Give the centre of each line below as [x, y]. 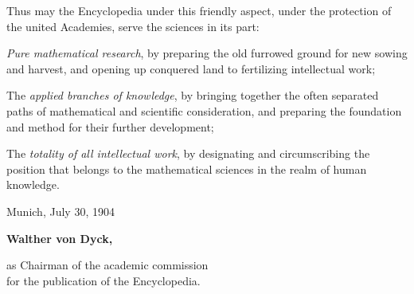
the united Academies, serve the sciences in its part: [133, 26]
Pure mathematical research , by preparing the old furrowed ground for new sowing [207, 53]
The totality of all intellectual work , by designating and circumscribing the [188, 153]
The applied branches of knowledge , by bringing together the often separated [193, 95]
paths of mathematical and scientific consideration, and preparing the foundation [204, 110]
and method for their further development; [110, 126]
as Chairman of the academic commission [107, 265]
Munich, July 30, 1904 [61, 211]
